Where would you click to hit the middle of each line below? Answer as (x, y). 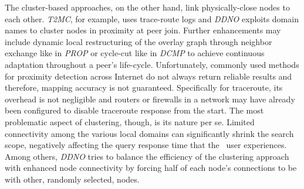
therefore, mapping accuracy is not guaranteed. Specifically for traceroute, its (144, 87)
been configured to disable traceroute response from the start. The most (134, 110)
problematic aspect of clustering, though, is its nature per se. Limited (130, 121)
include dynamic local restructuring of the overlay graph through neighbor (139, 41)
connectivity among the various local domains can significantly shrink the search (149, 133)
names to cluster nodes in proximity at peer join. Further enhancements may (143, 30)
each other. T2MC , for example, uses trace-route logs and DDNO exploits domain (152, 18)
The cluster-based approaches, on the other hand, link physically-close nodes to (147, 7)
